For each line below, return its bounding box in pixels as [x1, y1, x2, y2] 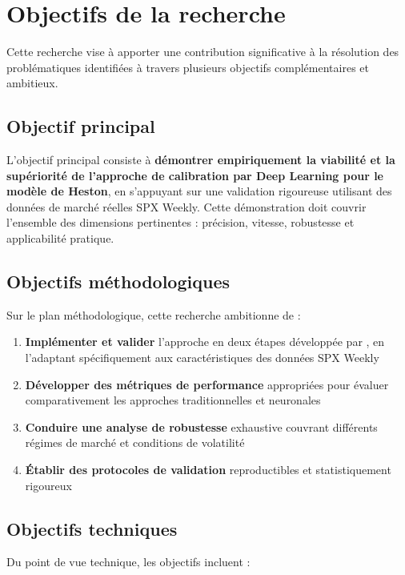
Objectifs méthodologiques [6, 269, 230, 294]
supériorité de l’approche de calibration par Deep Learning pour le [6, 167, 383, 183]
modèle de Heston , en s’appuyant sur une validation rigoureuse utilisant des [6, 183, 392, 199]
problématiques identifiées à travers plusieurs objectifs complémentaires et [6, 58, 369, 75]
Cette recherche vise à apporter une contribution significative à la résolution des [6, 43, 399, 60]
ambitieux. [6, 74, 58, 91]
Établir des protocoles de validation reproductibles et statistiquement [25, 461, 391, 478]
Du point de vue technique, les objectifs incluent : [6, 553, 251, 570]
